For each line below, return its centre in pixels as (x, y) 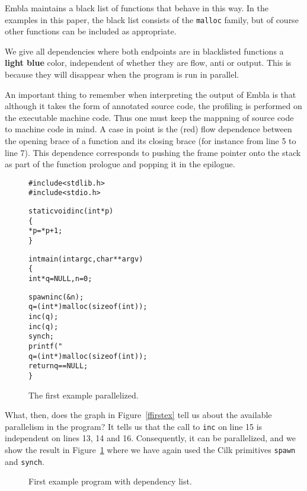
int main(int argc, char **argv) (86, 259)
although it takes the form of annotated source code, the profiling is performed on (153, 106)
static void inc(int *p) (71, 211)
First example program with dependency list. (110, 481)
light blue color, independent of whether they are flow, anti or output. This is (148, 63)
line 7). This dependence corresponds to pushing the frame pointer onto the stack (153, 152)
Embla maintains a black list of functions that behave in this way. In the (137, 8)
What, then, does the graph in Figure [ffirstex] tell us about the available (138, 415)
